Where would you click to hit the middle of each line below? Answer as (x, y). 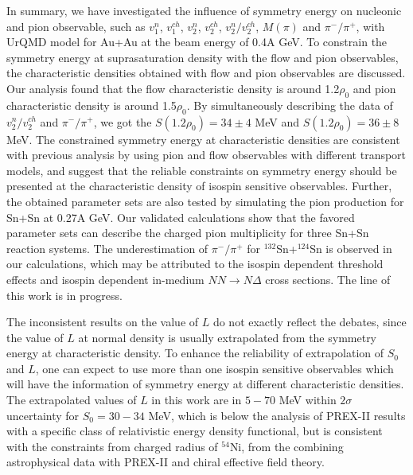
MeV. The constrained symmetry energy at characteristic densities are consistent (203, 139)
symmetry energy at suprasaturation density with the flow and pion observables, (203, 57)
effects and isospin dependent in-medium (105, 279)
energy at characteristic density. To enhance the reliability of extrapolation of (195, 353)
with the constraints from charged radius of (112, 446)
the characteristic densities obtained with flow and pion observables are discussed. (206, 73)
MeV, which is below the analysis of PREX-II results (277, 415)
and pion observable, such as (76, 26)
